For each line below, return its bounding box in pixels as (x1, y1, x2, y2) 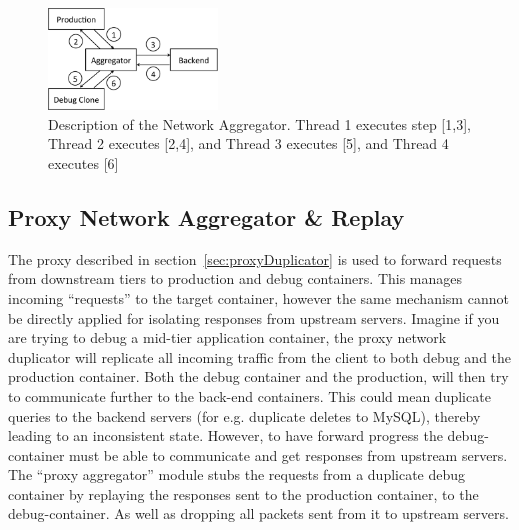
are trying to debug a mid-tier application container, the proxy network (8, 327, 447, 348)
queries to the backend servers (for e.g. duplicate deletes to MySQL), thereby (8, 405, 481, 426)
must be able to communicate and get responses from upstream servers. (69, 444, 508, 465)
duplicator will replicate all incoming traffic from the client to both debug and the (8, 346, 512, 367)
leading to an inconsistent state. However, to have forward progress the (8, 425, 443, 446)
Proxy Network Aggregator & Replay (8, 201, 405, 232)
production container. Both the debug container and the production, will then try (8, 366, 509, 387)
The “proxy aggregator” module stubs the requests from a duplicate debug (8, 464, 466, 485)
